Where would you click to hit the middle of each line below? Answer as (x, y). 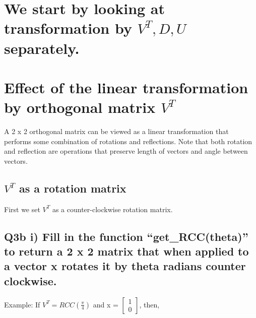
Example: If (22, 304)
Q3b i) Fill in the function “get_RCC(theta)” (126, 236)
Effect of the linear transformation (126, 87)
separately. (42, 48)
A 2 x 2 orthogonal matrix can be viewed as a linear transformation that (116, 131)
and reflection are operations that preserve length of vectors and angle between (126, 151)
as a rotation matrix (73, 188)
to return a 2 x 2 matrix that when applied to (126, 251)
